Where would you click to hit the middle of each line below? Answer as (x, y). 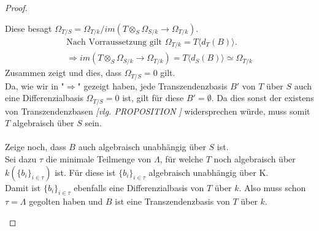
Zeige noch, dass (36, 147)
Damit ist (23, 187)
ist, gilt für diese (153, 98)
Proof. (16, 7)
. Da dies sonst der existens (263, 98)
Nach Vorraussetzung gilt (114, 42)
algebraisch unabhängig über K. (209, 172)
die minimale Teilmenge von (98, 158)
